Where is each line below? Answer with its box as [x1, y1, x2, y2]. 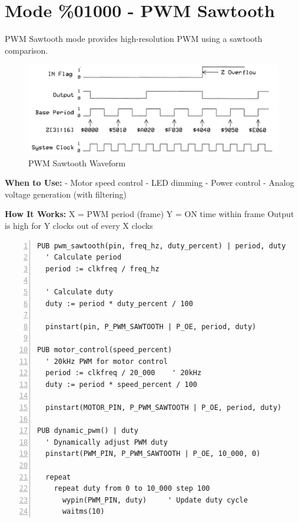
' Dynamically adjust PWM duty [45, 438, 168, 447]
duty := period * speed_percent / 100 [45, 380, 198, 389]
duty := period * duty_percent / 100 [45, 299, 193, 308]
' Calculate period [45, 253, 122, 262]
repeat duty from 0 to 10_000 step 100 [54, 484, 210, 493]
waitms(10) [62, 507, 105, 516]
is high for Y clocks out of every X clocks [5, 219, 153, 232]
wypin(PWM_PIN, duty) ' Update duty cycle [62, 495, 248, 504]
